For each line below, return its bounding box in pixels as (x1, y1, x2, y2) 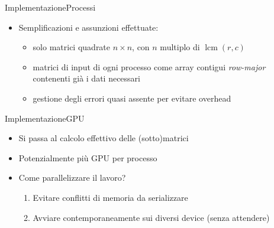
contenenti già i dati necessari (33, 72, 140, 84)
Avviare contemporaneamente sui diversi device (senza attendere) (33, 211, 270, 223)
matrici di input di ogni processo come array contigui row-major (33, 60, 266, 73)
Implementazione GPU (5, 112, 85, 124)
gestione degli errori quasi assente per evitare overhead (33, 92, 231, 104)
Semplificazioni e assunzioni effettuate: (18, 21, 159, 33)
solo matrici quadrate (33, 41, 111, 53)
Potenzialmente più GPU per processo (18, 151, 157, 164)
